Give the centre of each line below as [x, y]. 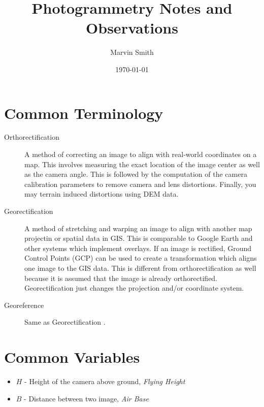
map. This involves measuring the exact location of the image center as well [142, 164]
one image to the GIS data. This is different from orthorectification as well [140, 268]
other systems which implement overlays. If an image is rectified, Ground [138, 248]
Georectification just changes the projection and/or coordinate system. [134, 288]
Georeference [24, 305]
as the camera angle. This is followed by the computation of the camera [136, 174]
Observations [132, 28]
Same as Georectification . [65, 322]
